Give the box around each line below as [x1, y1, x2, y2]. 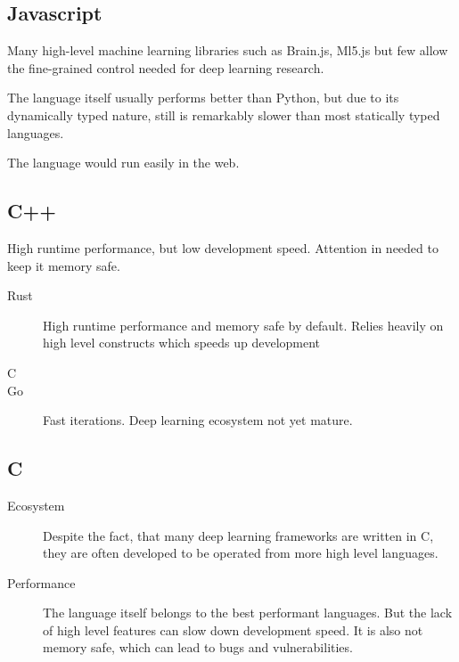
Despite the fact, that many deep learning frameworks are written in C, [43, 526, 434, 544]
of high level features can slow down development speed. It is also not [43, 620, 423, 639]
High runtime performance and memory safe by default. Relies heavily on [43, 315, 444, 334]
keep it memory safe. [7, 256, 120, 274]
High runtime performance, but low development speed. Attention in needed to [7, 238, 439, 257]
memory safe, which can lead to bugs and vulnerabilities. [43, 638, 353, 657]
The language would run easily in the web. [7, 153, 240, 172]
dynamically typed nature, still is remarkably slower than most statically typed [7, 105, 440, 124]
